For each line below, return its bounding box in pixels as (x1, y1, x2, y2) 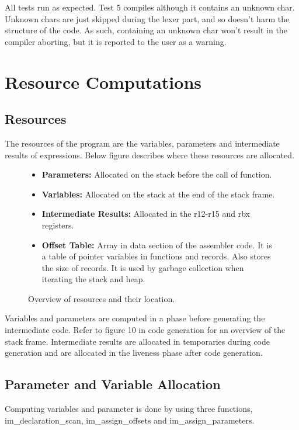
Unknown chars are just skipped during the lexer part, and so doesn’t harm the (5, 12, 290, 25)
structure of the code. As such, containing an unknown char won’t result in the (5, 24, 287, 36)
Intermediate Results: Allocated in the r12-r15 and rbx (41, 207, 250, 220)
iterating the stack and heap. (41, 273, 145, 285)
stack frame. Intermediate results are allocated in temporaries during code (5, 335, 270, 347)
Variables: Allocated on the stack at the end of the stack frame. (41, 188, 275, 200)
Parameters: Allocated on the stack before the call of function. (41, 168, 272, 181)
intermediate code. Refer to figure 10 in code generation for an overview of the (5, 324, 286, 336)
